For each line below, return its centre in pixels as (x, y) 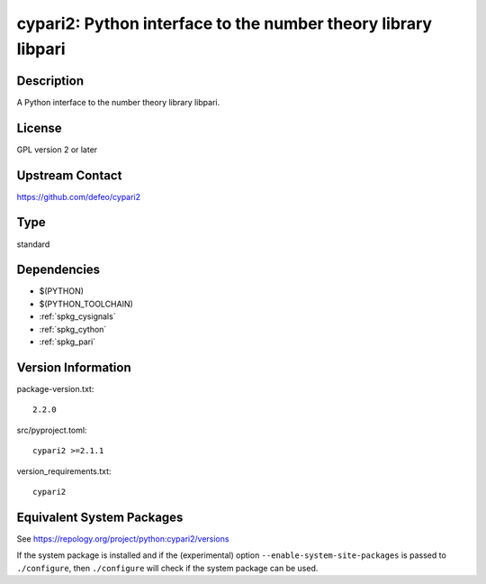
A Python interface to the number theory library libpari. (118, 102)
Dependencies (58, 270)
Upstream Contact (69, 175)
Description (50, 81)
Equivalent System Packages (100, 517)
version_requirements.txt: (64, 471)
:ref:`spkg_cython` (73, 329)
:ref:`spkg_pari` (67, 342)
